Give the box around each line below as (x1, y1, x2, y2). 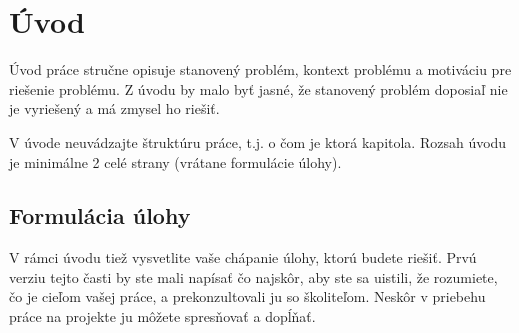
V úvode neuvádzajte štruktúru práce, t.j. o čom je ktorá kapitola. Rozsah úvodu (9, 131, 507, 152)
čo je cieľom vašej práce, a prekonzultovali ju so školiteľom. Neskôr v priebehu (9, 286, 486, 307)
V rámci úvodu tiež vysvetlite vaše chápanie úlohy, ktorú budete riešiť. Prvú (9, 247, 477, 268)
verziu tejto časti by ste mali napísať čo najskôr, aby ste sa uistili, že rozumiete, (9, 266, 498, 287)
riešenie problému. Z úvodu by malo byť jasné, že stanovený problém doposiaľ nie (9, 78, 508, 99)
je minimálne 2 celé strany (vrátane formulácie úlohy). (9, 151, 342, 172)
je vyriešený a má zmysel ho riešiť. (9, 98, 220, 119)
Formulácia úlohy (9, 200, 191, 231)
